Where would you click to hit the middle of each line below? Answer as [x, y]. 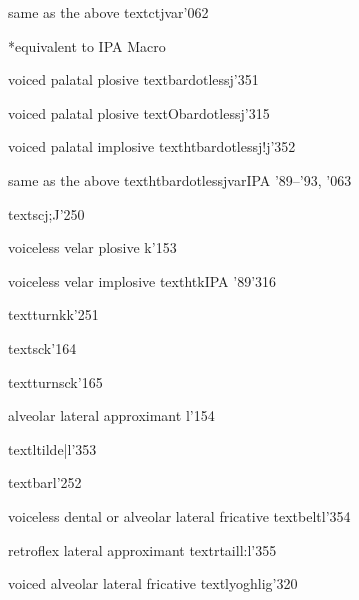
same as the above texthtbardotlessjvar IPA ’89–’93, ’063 [180, 179]
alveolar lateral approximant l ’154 [111, 415]
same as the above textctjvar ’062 [108, 12]
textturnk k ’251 [53, 314]
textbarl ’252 [45, 482]
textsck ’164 [42, 347]
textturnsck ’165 [55, 381]
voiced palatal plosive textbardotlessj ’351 [133, 79]
